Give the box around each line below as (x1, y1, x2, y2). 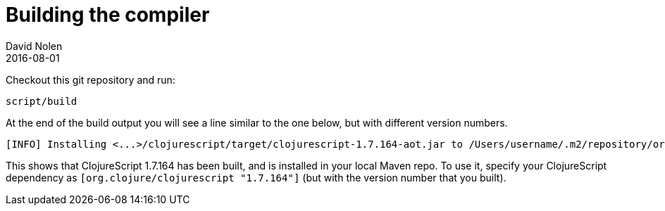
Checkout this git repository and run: (6, 73, 175, 86)
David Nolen (6, 39, 63, 52)
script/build (6, 95, 77, 107)
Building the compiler (6, 3, 210, 27)
